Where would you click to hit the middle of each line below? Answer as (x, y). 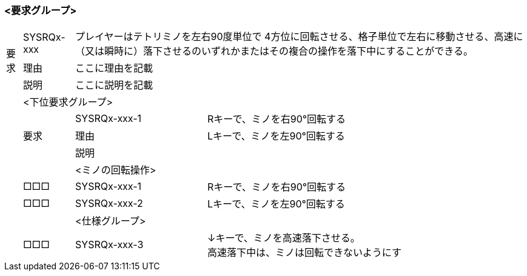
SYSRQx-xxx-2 (109, 204)
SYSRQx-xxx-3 (109, 245)
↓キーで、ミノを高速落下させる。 (284, 238)
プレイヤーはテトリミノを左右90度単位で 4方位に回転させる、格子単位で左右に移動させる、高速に (299, 37)
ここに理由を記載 (114, 68)
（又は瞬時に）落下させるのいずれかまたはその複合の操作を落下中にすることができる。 (274, 51)
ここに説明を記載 (114, 85)
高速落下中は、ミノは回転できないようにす (304, 253)
